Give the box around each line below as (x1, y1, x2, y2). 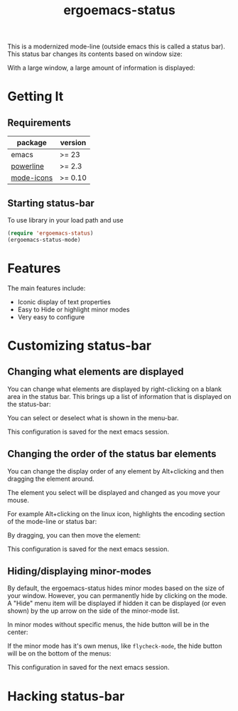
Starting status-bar (7, 197, 94, 209)
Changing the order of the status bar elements (7, 448, 217, 460)
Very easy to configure (17, 312, 85, 321)
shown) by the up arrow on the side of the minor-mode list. (7, 606, 180, 615)
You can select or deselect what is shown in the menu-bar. (7, 413, 179, 422)
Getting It (7, 88, 64, 105)
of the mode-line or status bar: (7, 517, 97, 525)
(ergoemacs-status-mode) (7, 236, 81, 243)
